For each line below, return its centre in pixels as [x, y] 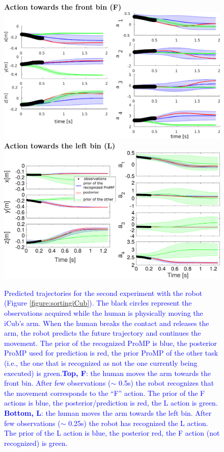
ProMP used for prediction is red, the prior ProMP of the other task [111, 353]
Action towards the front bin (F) [63, 7]
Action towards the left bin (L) [60, 146]
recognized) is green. [36, 443]
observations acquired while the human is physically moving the [104, 313]
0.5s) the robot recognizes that [166, 383]
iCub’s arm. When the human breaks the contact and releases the [107, 323]
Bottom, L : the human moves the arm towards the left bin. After [108, 413]
